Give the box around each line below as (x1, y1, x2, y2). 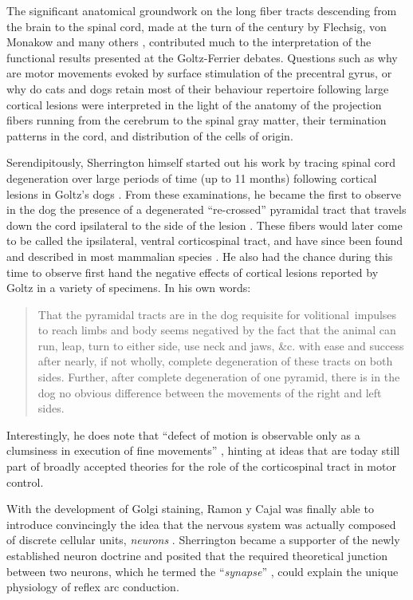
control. (6, 473, 44, 490)
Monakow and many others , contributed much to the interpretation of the (6, 34, 372, 50)
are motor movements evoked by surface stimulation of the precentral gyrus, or (6, 65, 392, 81)
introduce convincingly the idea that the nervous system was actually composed (6, 515, 396, 532)
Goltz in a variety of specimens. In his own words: (6, 279, 251, 296)
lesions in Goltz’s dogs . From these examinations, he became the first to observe (6, 185, 401, 202)
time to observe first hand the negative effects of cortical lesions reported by (6, 263, 379, 280)
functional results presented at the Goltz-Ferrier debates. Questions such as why (6, 49, 398, 65)
